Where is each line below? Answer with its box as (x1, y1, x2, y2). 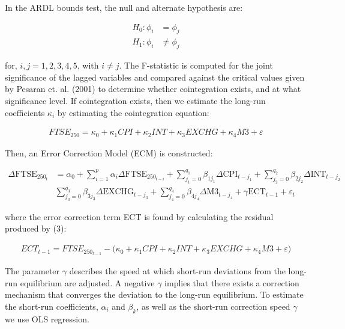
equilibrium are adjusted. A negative (20, 276, 155, 289)
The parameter (5, 265, 60, 277)
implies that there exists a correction (164, 276, 299, 289)
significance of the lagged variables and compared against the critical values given (5, 70, 305, 83)
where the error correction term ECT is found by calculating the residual (5, 210, 274, 223)
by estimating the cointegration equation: (57, 106, 209, 118)
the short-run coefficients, (5, 300, 98, 312)
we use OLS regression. (5, 312, 89, 325)
